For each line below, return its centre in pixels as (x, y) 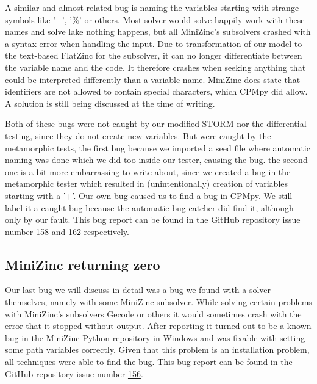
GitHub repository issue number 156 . (74, 373)
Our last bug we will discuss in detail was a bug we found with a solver (138, 290)
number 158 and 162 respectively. (67, 231)
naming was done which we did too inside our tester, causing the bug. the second (156, 160)
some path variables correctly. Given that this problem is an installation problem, (157, 350)
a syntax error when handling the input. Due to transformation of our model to (154, 43)
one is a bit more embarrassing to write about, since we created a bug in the (148, 171)
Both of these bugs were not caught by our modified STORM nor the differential (156, 124)
